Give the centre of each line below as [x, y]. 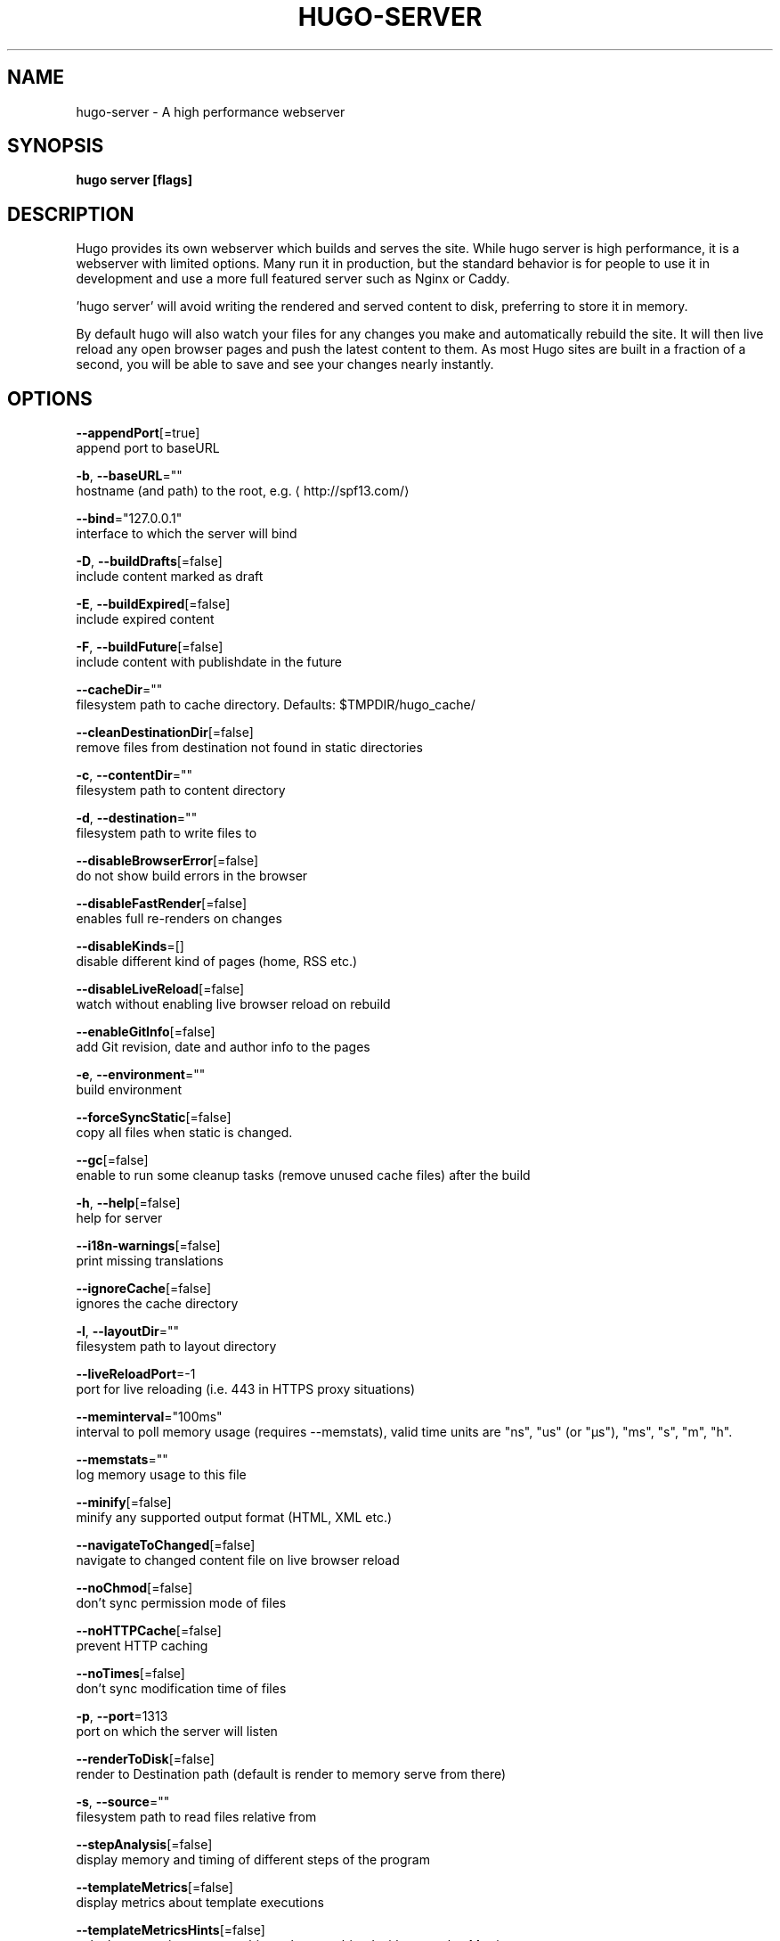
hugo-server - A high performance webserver [211, 111]
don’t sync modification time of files [181, 1689]
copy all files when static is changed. [184, 1133]
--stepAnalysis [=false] [144, 1845]
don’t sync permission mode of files [181, 1603]
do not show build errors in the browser [192, 876]
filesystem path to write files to [167, 833]
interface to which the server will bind [187, 534]
